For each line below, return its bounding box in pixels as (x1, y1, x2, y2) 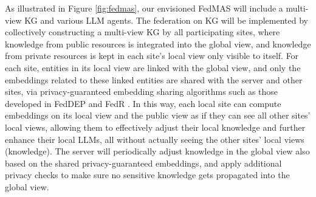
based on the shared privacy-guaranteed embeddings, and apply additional (5, 156, 282, 169)
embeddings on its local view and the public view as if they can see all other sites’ (5, 109, 311, 122)
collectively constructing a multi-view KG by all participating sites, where (5, 26, 280, 38)
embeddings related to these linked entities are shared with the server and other (5, 73, 303, 86)
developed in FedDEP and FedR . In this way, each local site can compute (5, 97, 281, 109)
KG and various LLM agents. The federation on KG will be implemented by (24, 13, 308, 26)
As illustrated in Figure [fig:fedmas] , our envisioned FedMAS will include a (5, 2, 283, 14)
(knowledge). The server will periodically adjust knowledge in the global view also (5, 145, 310, 157)
